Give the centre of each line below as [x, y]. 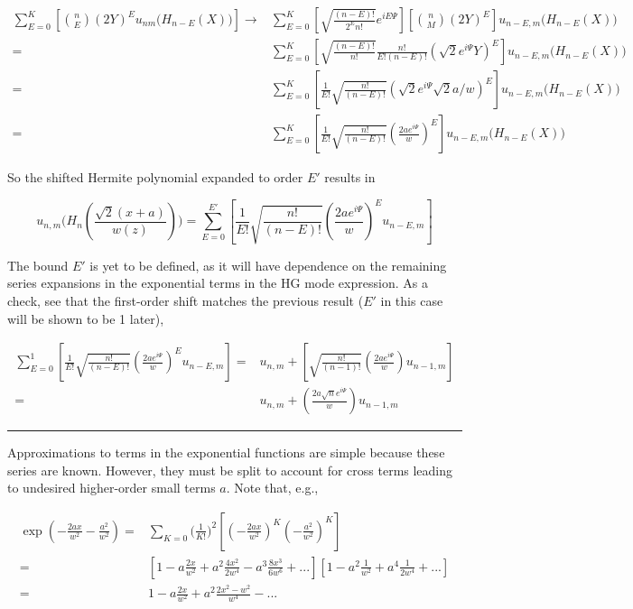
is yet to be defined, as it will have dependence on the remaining [268, 265]
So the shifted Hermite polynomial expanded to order [155, 177]
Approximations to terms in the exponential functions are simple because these [226, 452]
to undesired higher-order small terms [112, 488]
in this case [412, 300]
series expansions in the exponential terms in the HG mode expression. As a [218, 283]
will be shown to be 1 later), [86, 318]
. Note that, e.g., [272, 488]
